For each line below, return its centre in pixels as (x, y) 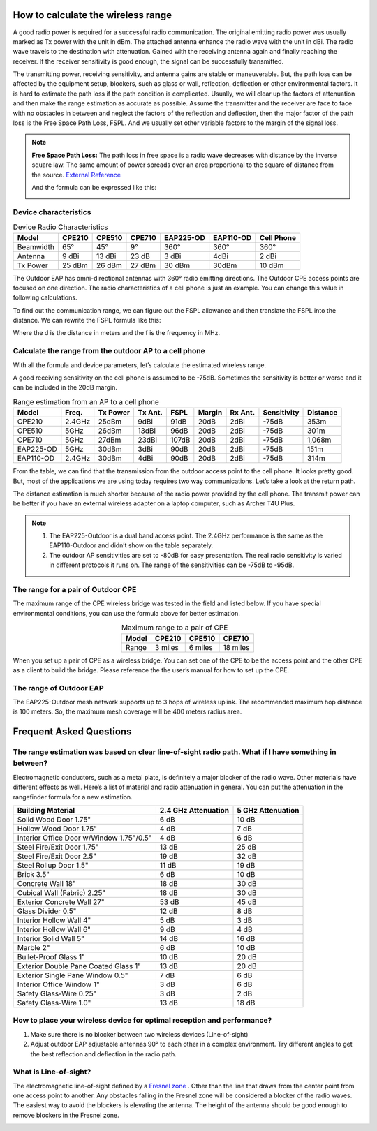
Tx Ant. (150, 413)
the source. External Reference (76, 175)
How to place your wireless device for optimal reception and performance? (142, 1021)
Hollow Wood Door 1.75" (57, 829)
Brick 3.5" (34, 874)
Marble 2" (34, 948)
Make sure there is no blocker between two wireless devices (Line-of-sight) (139, 1034)
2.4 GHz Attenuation (194, 810)
